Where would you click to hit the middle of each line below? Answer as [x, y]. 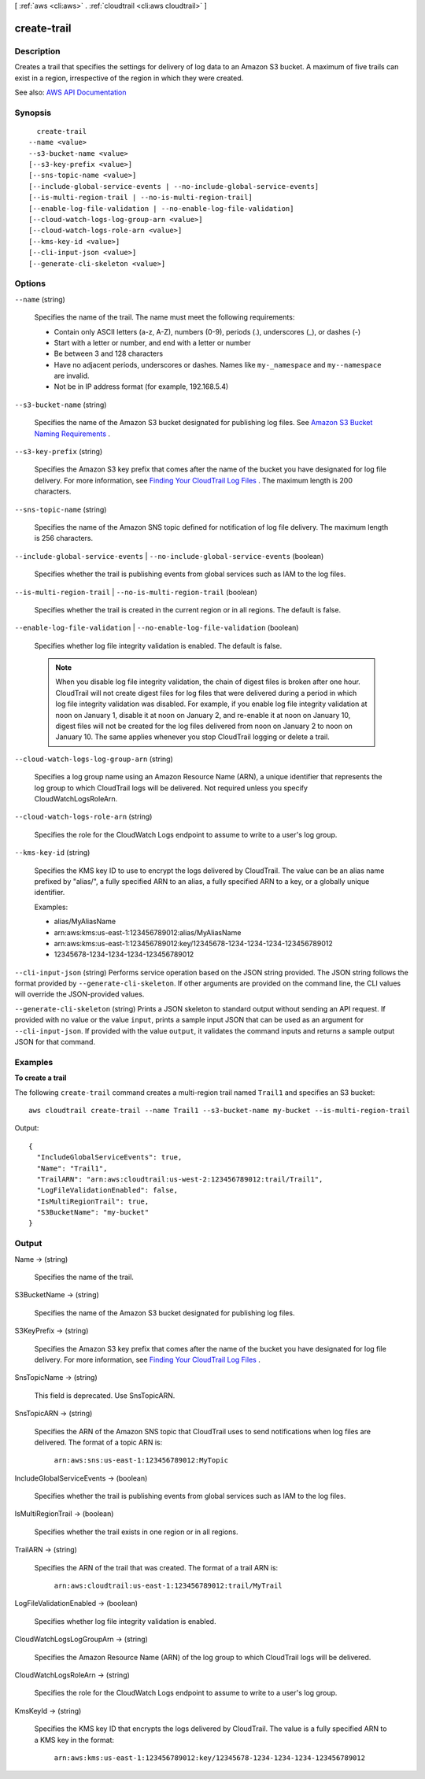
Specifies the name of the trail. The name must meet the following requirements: [164, 317]
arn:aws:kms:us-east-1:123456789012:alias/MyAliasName [148, 932]
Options [30, 283]
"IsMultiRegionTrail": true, [93, 1201]
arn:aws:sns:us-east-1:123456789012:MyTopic [141, 1461]
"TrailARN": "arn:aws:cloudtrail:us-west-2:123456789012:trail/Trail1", [180, 1179]
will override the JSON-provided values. [79, 994]
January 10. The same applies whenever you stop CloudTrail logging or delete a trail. [192, 737]
